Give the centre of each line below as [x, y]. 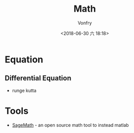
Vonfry [85, 23]
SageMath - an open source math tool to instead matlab [70, 125]
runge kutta [24, 90]
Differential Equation [38, 78]
